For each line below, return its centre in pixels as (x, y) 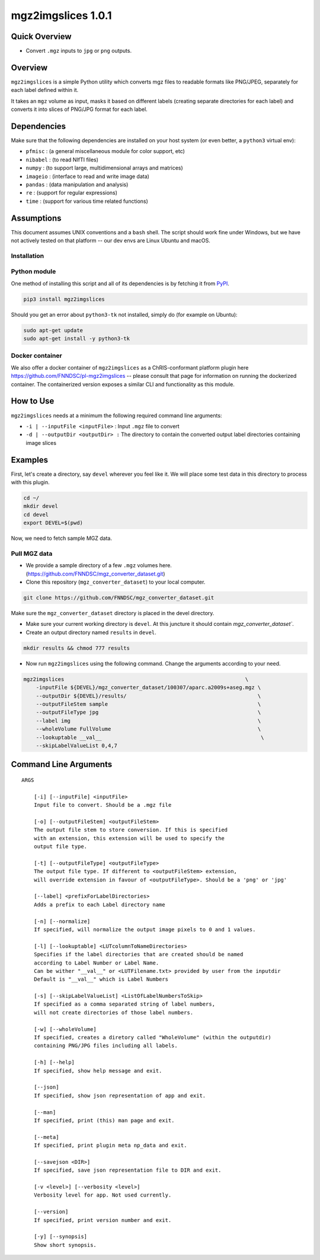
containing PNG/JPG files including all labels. (105, 1046)
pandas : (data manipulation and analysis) (77, 184)
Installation (28, 256)
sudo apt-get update (53, 330)
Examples (30, 460)
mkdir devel (41, 506)
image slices (41, 443)
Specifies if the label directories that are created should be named (138, 954)
